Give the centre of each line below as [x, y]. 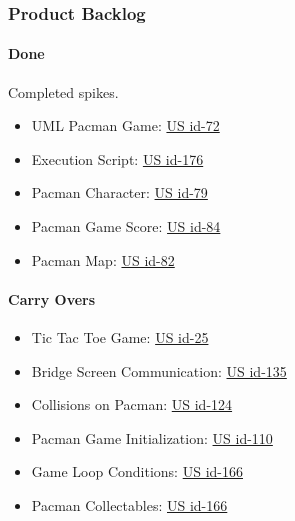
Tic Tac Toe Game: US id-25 [120, 337]
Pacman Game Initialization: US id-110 [152, 437]
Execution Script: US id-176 [117, 158]
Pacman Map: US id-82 [103, 259]
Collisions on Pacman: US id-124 [132, 404]
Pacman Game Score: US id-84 [126, 226]
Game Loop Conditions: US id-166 [137, 471]
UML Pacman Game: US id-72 [125, 125]
